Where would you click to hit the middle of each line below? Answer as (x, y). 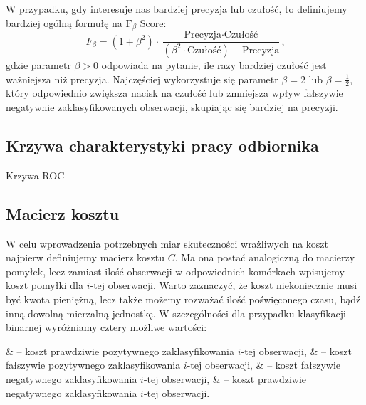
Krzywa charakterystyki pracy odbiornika (162, 145)
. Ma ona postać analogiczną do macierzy (265, 257)
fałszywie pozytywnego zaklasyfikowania (93, 365)
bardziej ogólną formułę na (64, 22)
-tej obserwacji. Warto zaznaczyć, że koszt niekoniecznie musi (224, 285)
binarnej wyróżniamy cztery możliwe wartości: (106, 327)
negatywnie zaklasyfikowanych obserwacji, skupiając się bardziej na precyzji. (172, 106)
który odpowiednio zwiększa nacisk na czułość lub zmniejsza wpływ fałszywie (174, 93)
